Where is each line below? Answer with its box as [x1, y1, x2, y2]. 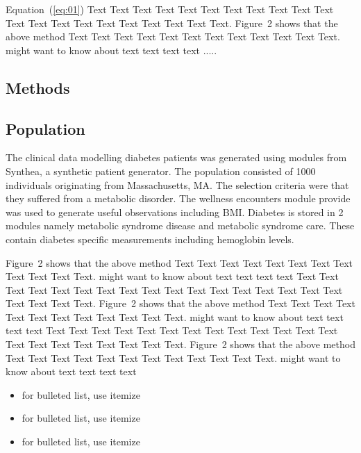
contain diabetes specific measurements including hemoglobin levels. [6, 231, 294, 246]
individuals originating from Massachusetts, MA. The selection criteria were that [6, 177, 349, 192]
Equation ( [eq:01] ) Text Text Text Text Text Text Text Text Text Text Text [6, 2, 334, 16]
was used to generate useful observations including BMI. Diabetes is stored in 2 [6, 204, 344, 219]
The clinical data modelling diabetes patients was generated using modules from [6, 150, 347, 165]
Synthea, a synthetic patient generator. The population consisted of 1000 [6, 163, 316, 178]
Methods [6, 76, 70, 98]
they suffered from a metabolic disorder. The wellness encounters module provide [6, 191, 351, 206]
